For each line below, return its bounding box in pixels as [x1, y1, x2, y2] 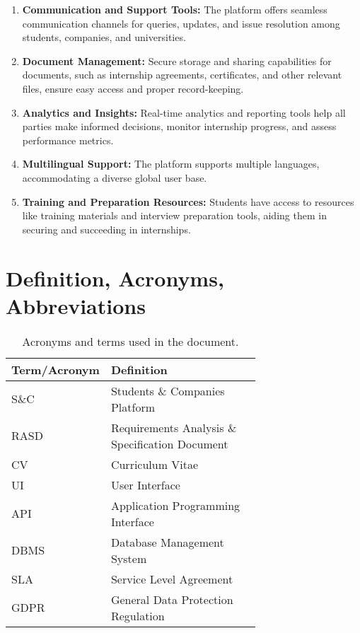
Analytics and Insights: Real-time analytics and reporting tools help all [22, 105, 346, 120]
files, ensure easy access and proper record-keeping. [22, 81, 244, 95]
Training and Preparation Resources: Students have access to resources [22, 194, 354, 209]
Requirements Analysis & [110, 419, 237, 436]
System [110, 550, 147, 567]
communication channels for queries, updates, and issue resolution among [22, 16, 340, 30]
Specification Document [110, 435, 228, 452]
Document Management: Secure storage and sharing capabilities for [22, 53, 332, 68]
